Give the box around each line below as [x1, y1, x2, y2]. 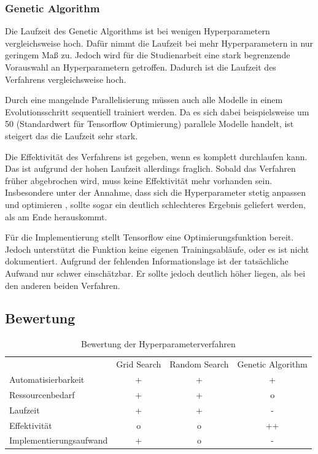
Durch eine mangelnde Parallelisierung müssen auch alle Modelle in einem [5, 93, 283, 106]
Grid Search [116, 358, 161, 371]
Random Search [169, 358, 229, 371]
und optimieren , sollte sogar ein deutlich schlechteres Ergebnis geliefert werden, [5, 198, 306, 210]
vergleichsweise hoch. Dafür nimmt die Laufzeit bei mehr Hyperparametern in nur [5, 36, 314, 49]
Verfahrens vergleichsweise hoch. [5, 72, 126, 85]
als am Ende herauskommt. [5, 210, 107, 223]
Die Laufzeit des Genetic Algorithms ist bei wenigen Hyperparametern [5, 25, 270, 37]
